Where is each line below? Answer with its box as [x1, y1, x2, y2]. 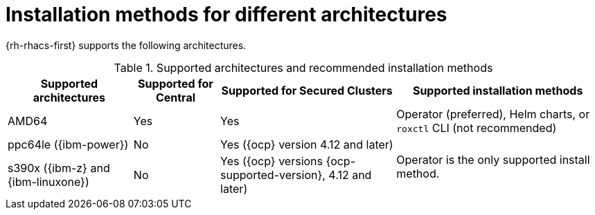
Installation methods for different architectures [6, 3, 447, 26]
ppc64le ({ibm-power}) [8, 137, 129, 151]
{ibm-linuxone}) [8, 174, 89, 189]
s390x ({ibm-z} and [8, 160, 110, 175]
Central [155, 90, 196, 104]
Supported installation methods [412, 83, 583, 97]
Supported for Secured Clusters [221, 83, 393, 97]
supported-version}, [220, 167, 326, 182]
